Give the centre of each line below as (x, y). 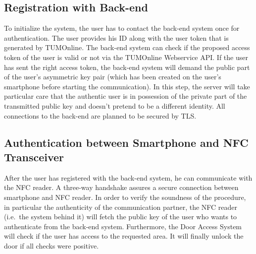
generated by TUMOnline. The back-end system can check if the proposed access (127, 47)
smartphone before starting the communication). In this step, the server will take (127, 86)
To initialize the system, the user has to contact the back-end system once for (122, 28)
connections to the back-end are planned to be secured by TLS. (100, 115)
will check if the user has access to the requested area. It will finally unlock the (124, 236)
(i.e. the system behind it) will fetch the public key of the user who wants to (121, 217)
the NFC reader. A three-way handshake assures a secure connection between (121, 187)
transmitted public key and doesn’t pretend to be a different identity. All (115, 105)
